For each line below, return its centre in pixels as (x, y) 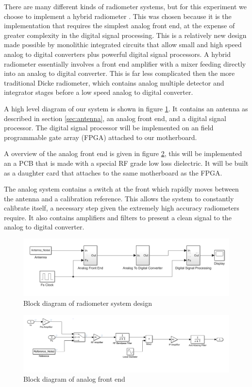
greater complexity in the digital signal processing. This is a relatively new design (125, 35)
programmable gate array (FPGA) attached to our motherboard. (101, 137)
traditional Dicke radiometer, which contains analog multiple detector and (114, 82)
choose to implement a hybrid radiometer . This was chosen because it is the (118, 16)
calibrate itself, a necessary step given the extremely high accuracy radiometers (122, 208)
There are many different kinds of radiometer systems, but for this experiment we (125, 6)
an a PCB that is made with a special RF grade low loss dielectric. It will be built (126, 163)
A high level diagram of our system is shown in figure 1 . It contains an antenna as (126, 108)
